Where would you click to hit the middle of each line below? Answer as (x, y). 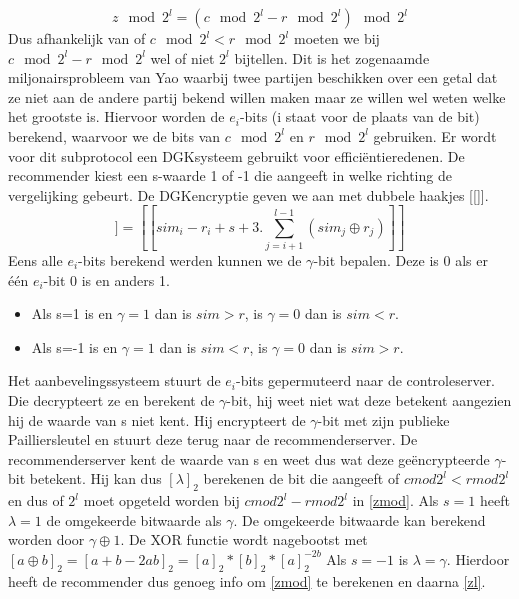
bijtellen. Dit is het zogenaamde (332, 57)
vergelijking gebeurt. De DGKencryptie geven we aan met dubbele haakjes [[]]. (248, 194)
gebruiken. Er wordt (435, 135)
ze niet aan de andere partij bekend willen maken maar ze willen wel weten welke (257, 96)
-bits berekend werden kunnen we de (190, 260)
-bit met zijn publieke (383, 419)
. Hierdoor (478, 558)
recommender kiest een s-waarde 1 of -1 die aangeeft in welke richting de (230, 175)
